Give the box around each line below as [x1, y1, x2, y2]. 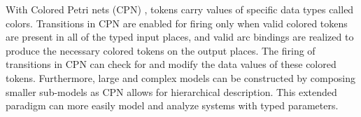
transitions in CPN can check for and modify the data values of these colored [6, 57, 337, 71]
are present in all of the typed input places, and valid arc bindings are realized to [6, 29, 354, 44]
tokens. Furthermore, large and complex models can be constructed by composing [6, 70, 356, 85]
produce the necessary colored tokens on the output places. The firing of [6, 43, 316, 57]
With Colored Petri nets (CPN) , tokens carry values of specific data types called [6, 2, 354, 16]
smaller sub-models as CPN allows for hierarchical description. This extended [6, 84, 337, 99]
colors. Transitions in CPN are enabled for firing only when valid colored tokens [6, 15, 348, 30]
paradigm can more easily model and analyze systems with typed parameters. [6, 98, 339, 113]
